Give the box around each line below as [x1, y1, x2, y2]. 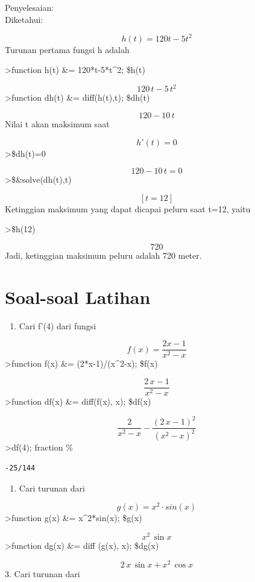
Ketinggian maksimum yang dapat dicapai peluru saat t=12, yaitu [5, 202, 251, 215]
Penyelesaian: [5, 1, 54, 13]
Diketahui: [5, 13, 43, 25]
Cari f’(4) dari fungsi [19, 319, 96, 332]
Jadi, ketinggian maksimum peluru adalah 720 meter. [5, 248, 202, 261]
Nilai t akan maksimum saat [5, 117, 110, 130]
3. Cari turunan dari [5, 567, 80, 580]
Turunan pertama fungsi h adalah [5, 43, 130, 55]
